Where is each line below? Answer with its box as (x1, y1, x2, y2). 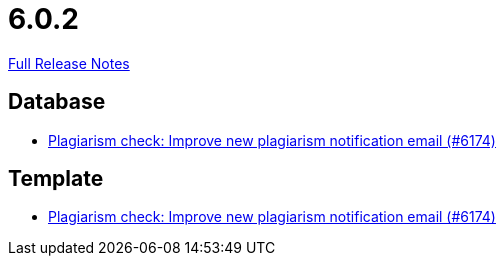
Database (8, 89, 106, 115)
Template (8, 166, 104, 192)
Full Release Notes (8, 54, 130, 72)
